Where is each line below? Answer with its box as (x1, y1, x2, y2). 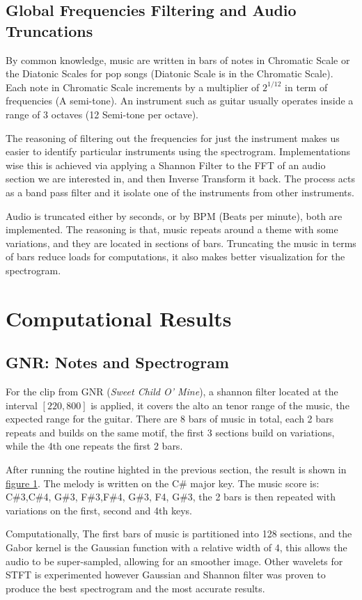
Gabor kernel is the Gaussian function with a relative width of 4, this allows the (6, 540, 347, 555)
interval (6, 397, 38, 412)
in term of (285, 79, 328, 94)
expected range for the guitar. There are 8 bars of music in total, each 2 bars (6, 411, 334, 426)
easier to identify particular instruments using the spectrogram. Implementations (6, 144, 350, 159)
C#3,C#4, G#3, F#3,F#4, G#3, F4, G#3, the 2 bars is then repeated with (6, 489, 336, 504)
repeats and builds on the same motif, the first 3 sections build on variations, (6, 425, 335, 439)
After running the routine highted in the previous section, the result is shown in (6, 462, 347, 477)
